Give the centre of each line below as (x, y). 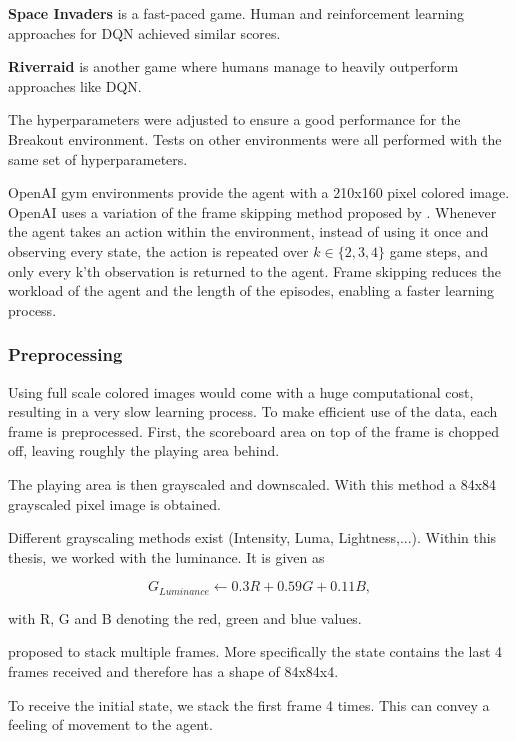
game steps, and (438, 250)
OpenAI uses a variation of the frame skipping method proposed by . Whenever (252, 211)
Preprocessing (65, 354)
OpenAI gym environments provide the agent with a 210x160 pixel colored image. (259, 192)
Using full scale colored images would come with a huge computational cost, (241, 391)
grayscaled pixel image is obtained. (114, 503)
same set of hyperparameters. (98, 158)
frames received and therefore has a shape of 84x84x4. (173, 670)
